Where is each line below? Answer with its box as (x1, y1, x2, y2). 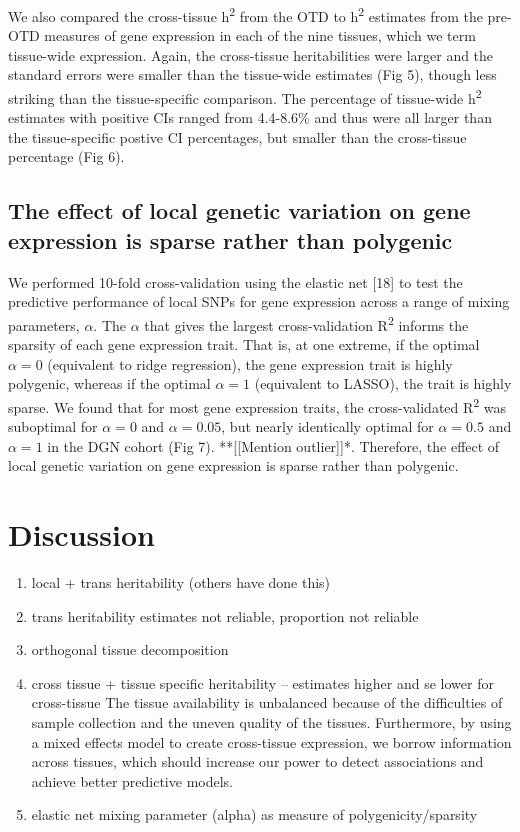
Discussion (8, 514, 155, 555)
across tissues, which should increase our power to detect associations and (31, 751, 484, 772)
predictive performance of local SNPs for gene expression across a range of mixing (8, 291, 510, 312)
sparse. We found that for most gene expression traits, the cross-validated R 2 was (8, 393, 507, 417)
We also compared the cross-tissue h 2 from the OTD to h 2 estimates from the (8, 3, 483, 26)
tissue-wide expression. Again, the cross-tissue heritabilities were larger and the (8, 44, 494, 65)
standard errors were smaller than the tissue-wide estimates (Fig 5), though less (8, 64, 497, 85)
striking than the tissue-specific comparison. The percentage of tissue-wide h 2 (8, 85, 482, 108)
